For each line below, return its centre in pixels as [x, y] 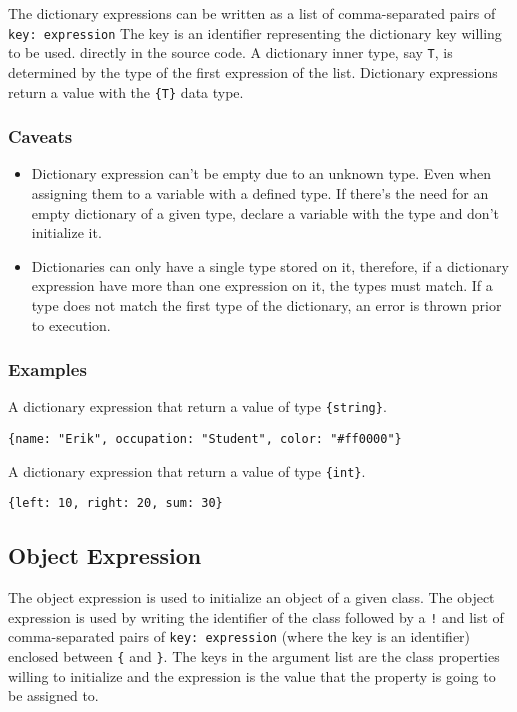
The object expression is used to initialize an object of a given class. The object [251, 597]
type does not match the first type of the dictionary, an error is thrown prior [266, 304]
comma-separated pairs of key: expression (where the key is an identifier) [239, 636]
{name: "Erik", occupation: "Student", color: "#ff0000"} [205, 439]
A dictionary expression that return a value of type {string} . [197, 406]
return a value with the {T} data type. [126, 91]
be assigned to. [53, 695]
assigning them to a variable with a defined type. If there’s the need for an [260, 192]
